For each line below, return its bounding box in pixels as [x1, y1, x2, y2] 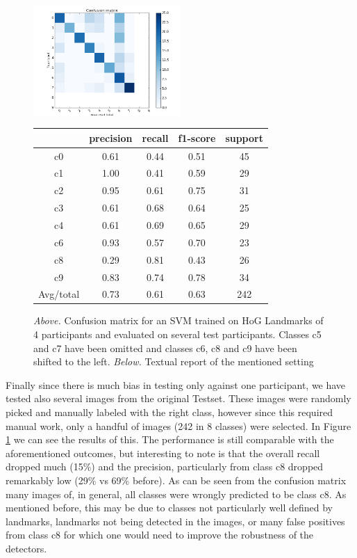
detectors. [6, 541, 47, 555]
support [225, 130, 263, 145]
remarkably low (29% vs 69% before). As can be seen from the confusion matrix [6, 472, 347, 487]
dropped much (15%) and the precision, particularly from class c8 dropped [6, 459, 324, 474]
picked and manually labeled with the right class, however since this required [6, 405, 333, 420]
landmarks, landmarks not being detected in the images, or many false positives [6, 513, 345, 528]
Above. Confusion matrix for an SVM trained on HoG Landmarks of [33, 313, 324, 328]
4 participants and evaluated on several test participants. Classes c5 [33, 327, 322, 342]
